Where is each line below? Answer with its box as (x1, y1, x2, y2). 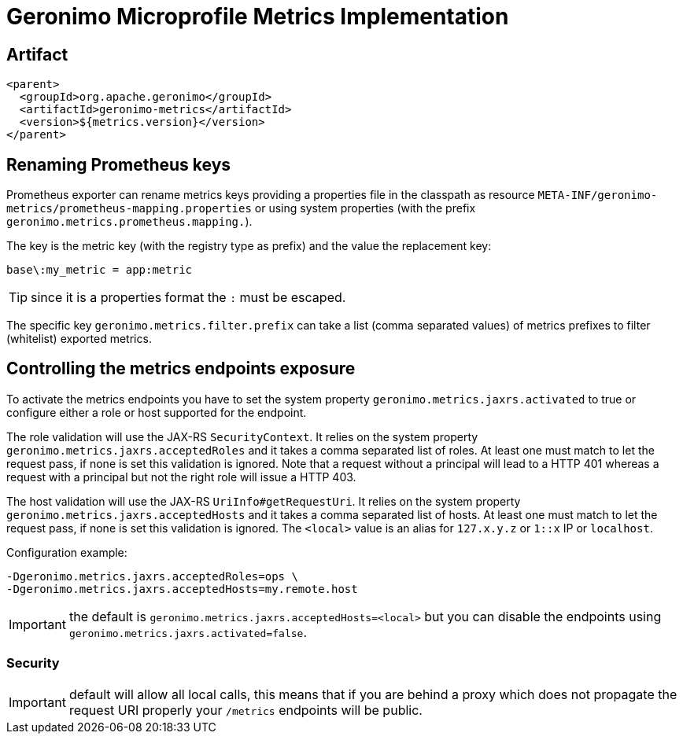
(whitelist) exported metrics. (6, 332, 152, 346)
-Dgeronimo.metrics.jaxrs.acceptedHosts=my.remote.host (6, 582, 358, 595)
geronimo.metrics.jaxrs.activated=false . (68, 624, 307, 640)
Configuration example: (6, 545, 127, 559)
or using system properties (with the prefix (254, 201, 476, 215)
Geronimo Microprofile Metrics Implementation (6, 3, 509, 30)
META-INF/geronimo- (537, 189, 658, 202)
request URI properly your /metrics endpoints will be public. (68, 701, 423, 718)
